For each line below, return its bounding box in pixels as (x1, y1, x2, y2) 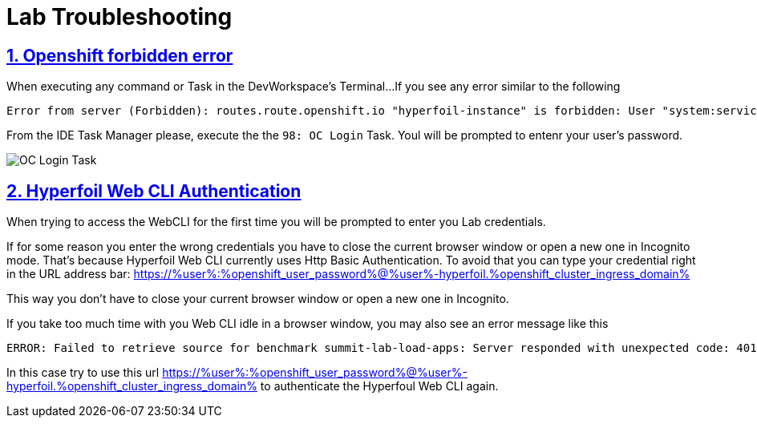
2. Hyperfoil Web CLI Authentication (6, 180, 302, 201)
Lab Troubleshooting (6, 3, 233, 30)
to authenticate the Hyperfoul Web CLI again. (260, 379, 499, 394)
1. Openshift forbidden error (6, 45, 233, 66)
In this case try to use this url (6, 365, 160, 380)
